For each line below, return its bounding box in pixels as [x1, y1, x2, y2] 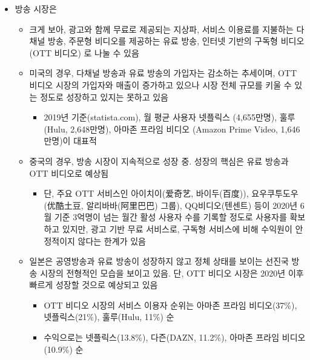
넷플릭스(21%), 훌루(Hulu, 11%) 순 [44, 310, 174, 323]
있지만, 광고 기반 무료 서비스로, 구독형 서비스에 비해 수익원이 [62, 222, 292, 235]
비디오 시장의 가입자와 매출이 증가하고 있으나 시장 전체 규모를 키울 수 [29, 78, 292, 91]
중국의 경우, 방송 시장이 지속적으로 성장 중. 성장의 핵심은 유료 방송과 [29, 154, 289, 167]
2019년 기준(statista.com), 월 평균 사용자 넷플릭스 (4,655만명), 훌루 [44, 111, 295, 123]
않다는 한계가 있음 [77, 234, 146, 247]
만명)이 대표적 [44, 134, 97, 147]
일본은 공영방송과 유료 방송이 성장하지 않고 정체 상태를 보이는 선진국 [29, 255, 289, 267]
